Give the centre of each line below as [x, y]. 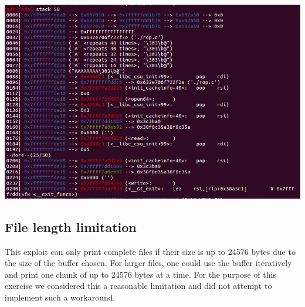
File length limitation [71, 226]
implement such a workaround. [60, 297]
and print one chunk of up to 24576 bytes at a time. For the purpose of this [140, 274]
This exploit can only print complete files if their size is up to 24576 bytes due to [150, 251]
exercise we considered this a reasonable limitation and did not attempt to [138, 286]
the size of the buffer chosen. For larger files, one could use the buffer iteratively [148, 263]
